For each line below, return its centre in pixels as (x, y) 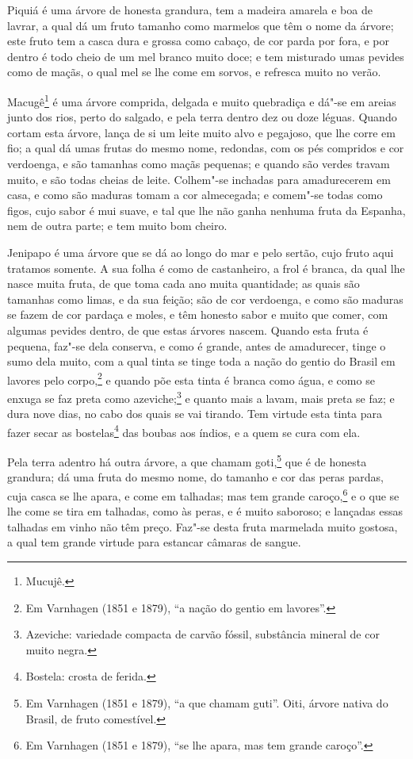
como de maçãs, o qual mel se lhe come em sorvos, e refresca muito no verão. (194, 72)
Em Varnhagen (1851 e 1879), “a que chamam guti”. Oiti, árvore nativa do (207, 702)
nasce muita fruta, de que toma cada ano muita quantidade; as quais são (184, 284)
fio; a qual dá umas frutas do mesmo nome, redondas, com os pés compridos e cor (206, 148)
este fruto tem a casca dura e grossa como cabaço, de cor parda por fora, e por (199, 41)
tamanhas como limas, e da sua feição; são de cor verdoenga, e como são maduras (205, 299)
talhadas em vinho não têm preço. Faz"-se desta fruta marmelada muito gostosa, (203, 526)
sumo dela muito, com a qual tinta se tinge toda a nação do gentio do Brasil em (201, 361)
